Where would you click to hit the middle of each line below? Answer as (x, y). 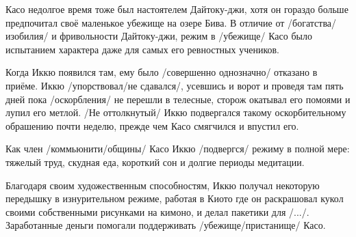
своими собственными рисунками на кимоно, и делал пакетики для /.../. (157, 211)
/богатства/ (312, 22)
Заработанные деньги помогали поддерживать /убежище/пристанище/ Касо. (166, 225)
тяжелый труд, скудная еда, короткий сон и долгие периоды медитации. (155, 162)
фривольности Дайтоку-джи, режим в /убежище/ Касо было (186, 36)
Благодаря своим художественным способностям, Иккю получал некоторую (163, 185)
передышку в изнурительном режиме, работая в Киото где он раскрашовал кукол (175, 198)
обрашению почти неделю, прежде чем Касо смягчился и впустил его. (152, 125)
